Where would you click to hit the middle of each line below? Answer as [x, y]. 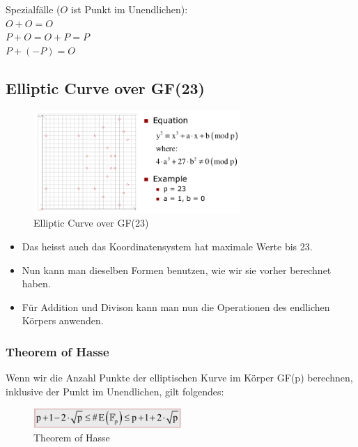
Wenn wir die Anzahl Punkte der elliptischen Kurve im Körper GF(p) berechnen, [179, 378]
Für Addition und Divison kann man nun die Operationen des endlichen [176, 306]
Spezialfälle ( [33, 9]
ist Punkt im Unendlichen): [129, 9]
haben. [36, 283]
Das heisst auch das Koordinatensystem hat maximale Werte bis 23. [167, 247]
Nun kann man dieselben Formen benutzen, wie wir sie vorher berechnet [177, 270]
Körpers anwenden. [63, 320]
